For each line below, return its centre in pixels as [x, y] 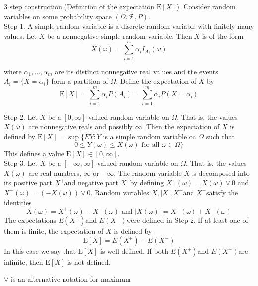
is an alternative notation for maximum [71, 278]
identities [18, 202]
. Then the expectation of [181, 126]
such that [220, 136]
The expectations [30, 220]
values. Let [20, 36]
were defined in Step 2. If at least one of [187, 220]
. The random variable [148, 173]
